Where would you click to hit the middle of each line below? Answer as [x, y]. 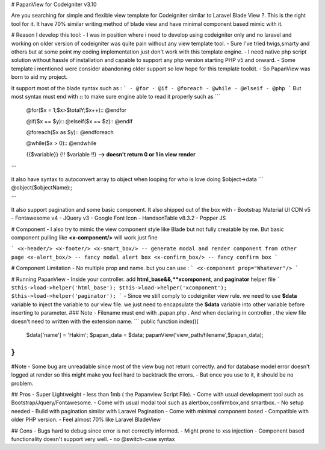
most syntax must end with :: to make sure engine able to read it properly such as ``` [116, 96]
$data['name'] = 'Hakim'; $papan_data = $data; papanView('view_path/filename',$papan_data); [145, 334]
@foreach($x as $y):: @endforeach [70, 132]
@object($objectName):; [42, 188]
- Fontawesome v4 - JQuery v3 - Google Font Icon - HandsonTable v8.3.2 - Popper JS [119, 218]
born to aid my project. [39, 77]
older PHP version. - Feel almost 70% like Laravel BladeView [86, 420]
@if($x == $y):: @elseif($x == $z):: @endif [79, 121]
